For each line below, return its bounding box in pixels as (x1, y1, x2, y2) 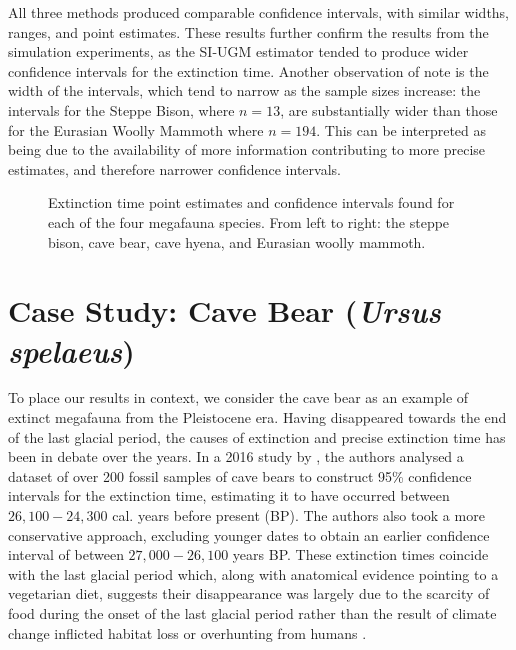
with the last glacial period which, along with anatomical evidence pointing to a (8, 563, 499, 584)
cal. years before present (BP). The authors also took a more (112, 505, 485, 525)
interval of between (8, 544, 124, 565)
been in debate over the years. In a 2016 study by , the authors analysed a (8, 446, 464, 467)
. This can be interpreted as (316, 119, 487, 140)
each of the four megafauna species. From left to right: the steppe (48, 211, 450, 232)
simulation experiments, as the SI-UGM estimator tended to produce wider (8, 41, 469, 62)
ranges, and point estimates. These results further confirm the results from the (8, 21, 489, 42)
